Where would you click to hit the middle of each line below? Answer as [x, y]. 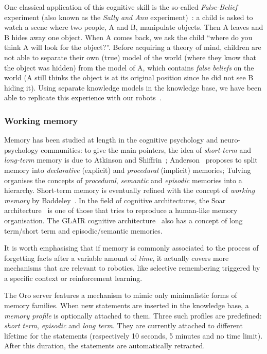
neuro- [230, 140]
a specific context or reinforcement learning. [73, 278]
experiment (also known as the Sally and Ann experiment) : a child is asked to [129, 17]
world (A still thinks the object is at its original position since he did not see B [129, 77]
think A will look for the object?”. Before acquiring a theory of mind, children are [133, 47]
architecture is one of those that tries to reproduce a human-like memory [121, 210]
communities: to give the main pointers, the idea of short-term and [146, 149]
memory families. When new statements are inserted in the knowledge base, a [127, 305]
